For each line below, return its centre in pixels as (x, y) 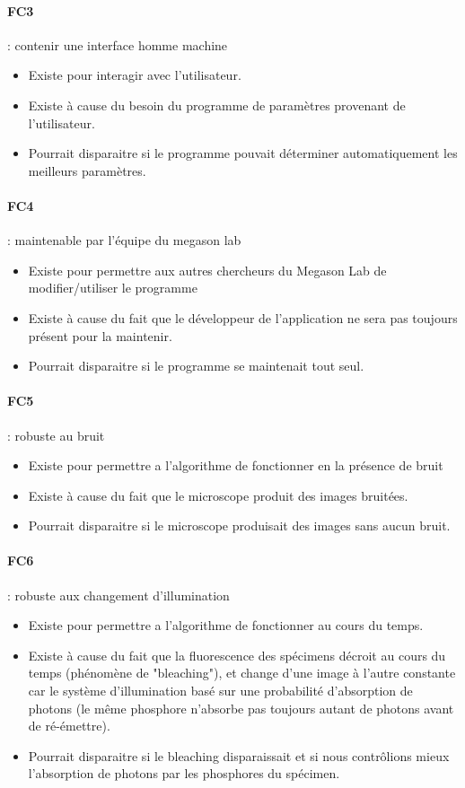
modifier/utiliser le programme (113, 288)
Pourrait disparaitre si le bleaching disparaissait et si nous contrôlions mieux (239, 755)
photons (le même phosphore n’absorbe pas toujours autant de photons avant (241, 708)
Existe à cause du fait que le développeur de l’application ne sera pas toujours (243, 317)
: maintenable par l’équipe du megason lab (124, 240)
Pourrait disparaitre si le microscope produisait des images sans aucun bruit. (239, 525)
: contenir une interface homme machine (118, 44)
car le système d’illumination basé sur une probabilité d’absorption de (220, 691)
